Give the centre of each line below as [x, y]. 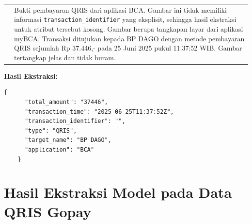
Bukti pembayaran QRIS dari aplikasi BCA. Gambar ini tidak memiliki [120, 9]
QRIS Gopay [48, 211]
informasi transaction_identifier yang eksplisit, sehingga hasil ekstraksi [125, 19]
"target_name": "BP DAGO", [68, 140]
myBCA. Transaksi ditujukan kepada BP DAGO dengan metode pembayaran [129, 38]
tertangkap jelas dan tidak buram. [65, 57]
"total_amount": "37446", [66, 102]
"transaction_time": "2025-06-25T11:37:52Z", [99, 112]
